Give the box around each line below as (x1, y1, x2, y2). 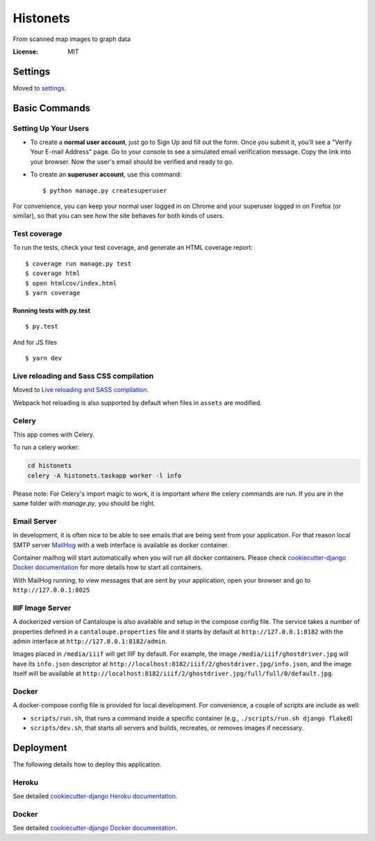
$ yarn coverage (25, 289, 81, 297)
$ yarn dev (25, 354, 62, 362)
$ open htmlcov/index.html (25, 279, 117, 287)
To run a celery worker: (12, 443, 80, 452)
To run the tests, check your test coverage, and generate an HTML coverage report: (12, 244, 253, 252)
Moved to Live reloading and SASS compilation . (12, 386, 149, 394)
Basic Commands (12, 102, 90, 114)
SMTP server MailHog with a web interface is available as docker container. (12, 540, 229, 549)
